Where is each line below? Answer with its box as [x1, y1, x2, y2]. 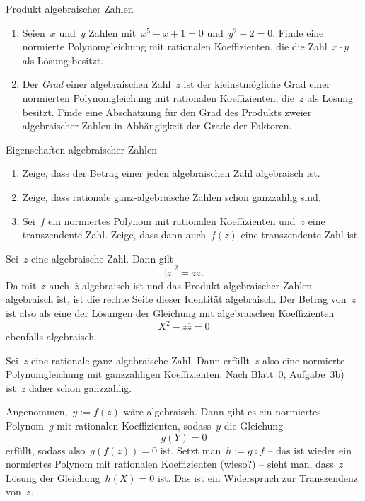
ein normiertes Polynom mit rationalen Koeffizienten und [48, 213, 296, 228]
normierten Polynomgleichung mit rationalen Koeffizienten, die [22, 90, 294, 105]
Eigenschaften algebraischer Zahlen [6, 142, 157, 156]
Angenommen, [6, 404, 68, 419]
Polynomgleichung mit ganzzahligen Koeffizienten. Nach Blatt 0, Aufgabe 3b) [6, 367, 344, 381]
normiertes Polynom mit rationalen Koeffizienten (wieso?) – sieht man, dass [6, 456, 334, 471]
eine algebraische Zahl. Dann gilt [31, 250, 174, 265]
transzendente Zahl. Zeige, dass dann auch [22, 227, 207, 242]
